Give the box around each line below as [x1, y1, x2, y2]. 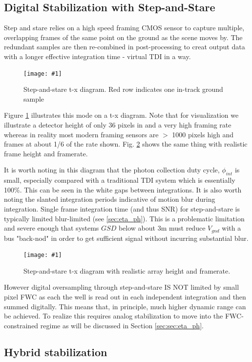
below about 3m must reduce [118, 223, 206, 233]
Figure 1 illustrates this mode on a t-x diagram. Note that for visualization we [4, 110, 239, 120]
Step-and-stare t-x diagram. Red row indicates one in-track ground [23, 84, 223, 94]
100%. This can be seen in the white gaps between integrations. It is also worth [4, 184, 242, 194]
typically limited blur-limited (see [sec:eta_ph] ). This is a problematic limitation [4, 213, 245, 223]
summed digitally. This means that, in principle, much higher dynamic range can [4, 301, 246, 311]
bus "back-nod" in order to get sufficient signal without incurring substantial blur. [4, 233, 249, 243]
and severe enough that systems [4, 223, 99, 233]
